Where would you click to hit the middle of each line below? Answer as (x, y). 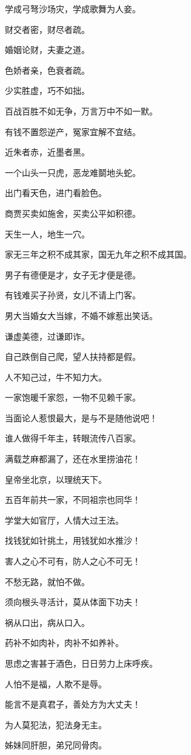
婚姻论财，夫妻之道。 (47, 50)
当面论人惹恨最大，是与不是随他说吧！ (81, 417)
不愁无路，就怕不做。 (47, 581)
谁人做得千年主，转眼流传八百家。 (73, 438)
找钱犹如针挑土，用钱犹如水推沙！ (73, 540)
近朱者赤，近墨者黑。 (47, 152)
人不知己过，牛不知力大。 (56, 377)
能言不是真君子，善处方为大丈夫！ (73, 704)
